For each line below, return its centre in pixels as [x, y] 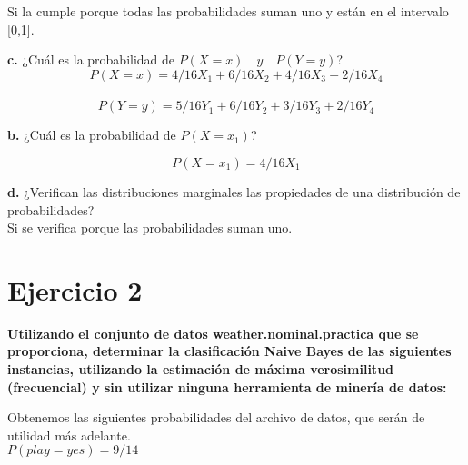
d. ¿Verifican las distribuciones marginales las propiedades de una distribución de [234, 191]
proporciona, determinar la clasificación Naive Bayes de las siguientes [229, 351]
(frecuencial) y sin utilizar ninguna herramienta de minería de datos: [227, 386]
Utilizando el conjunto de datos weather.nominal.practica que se [213, 333]
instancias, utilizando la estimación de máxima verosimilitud [201, 369]
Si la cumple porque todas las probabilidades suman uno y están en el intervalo [228, 11]
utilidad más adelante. [69, 435]
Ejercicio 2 [75, 289]
